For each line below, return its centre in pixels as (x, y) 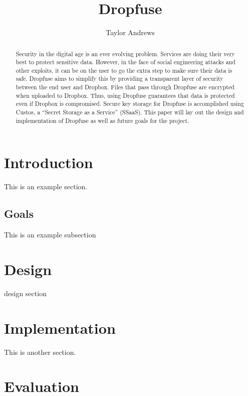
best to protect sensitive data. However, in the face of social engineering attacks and (126, 62)
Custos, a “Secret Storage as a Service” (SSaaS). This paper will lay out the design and (130, 112)
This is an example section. (46, 186)
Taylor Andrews (130, 32)
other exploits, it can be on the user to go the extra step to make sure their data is (124, 70)
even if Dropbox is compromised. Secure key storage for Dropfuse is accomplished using (130, 104)
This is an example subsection (50, 235)
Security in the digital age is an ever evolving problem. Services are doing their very (125, 53)
